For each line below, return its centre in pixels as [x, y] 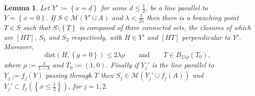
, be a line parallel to [177, 7]
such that [37, 27]
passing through [69, 75]
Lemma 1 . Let [27, 7]
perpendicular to [206, 37]
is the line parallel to [183, 65]
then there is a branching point [193, 17]
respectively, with [97, 37]
